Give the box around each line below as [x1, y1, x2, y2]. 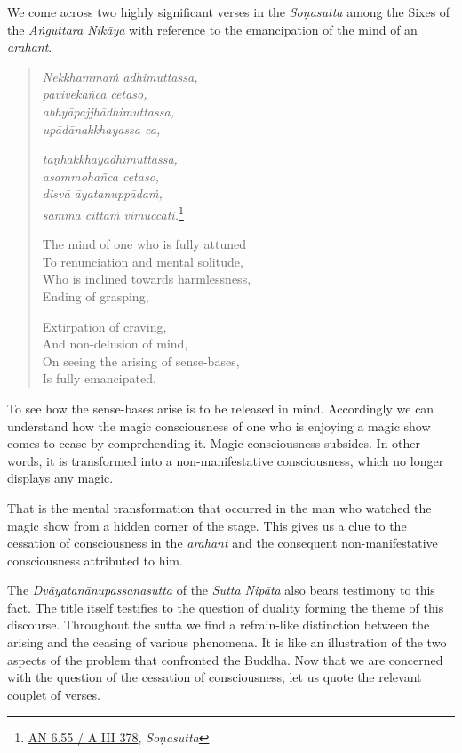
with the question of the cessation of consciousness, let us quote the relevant [7, 668, 422, 686]
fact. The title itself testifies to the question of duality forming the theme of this [7, 597, 444, 616]
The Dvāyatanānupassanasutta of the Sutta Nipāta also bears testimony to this [7, 581, 435, 599]
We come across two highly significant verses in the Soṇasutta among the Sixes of [7, 3, 450, 20]
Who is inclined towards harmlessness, [42, 269, 251, 288]
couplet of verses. [7, 685, 100, 703]
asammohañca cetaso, [42, 166, 160, 185]
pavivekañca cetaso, [42, 84, 147, 103]
